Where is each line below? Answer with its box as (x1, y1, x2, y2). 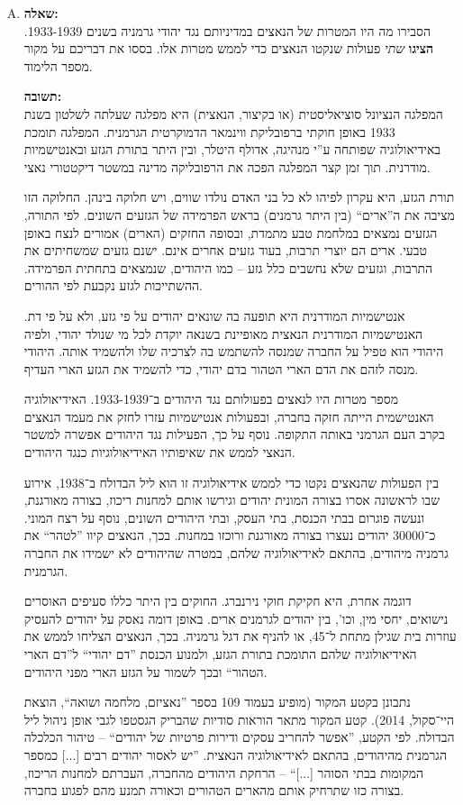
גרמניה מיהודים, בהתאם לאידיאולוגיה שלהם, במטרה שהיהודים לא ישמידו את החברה (23, 544, 449, 563)
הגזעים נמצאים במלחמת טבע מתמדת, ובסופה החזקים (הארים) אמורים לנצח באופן (23, 223, 438, 242)
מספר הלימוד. (23, 56, 93, 75)
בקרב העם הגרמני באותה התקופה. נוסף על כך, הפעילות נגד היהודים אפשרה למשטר (23, 425, 445, 444)
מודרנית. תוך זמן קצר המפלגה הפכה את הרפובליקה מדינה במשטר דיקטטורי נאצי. (23, 157, 431, 176)
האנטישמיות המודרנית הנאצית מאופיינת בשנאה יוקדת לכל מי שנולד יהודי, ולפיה (23, 324, 423, 343)
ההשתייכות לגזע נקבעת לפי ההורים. (23, 276, 203, 295)
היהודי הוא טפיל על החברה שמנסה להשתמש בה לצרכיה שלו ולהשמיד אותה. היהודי (23, 342, 444, 361)
